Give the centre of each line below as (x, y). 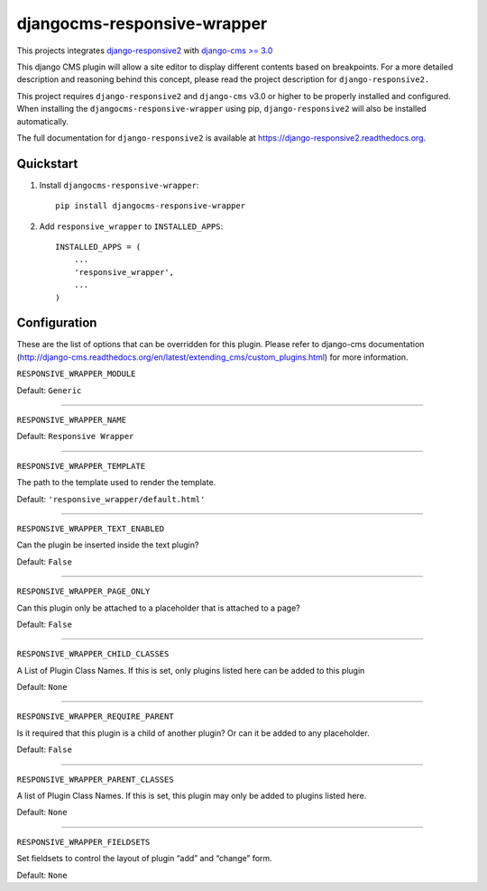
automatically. (43, 121)
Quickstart (47, 164)
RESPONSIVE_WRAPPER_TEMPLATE (81, 466)
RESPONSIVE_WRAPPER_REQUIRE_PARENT (96, 716)
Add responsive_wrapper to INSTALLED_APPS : (131, 226)
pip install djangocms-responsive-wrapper (151, 206)
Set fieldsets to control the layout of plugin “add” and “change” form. (144, 859)
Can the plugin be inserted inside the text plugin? (108, 545)
